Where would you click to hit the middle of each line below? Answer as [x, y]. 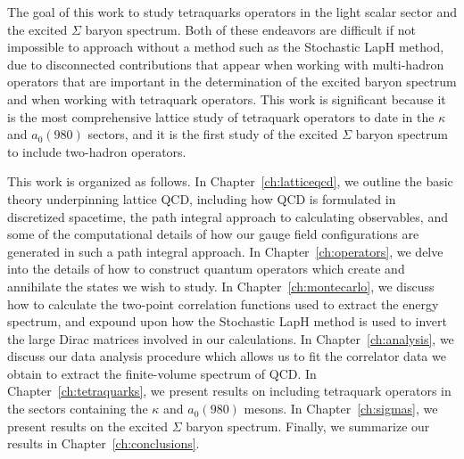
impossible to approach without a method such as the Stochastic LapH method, [226, 47]
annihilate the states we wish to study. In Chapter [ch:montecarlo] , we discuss [221, 286]
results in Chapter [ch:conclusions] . [104, 443]
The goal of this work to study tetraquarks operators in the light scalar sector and [232, 12]
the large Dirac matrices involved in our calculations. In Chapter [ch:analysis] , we [231, 338]
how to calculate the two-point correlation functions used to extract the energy [223, 303]
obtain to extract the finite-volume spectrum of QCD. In [162, 373]
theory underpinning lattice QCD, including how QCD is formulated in [202, 198]
